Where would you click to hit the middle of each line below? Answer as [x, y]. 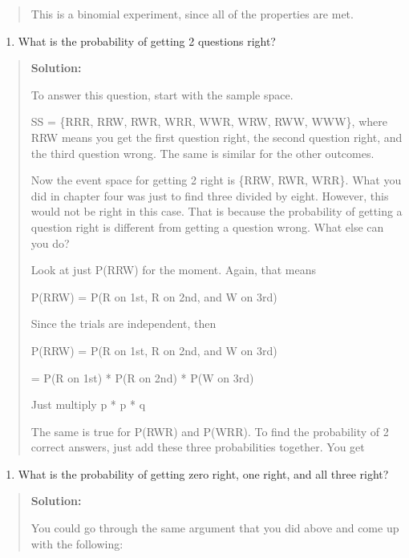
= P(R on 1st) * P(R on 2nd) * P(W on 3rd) [142, 377]
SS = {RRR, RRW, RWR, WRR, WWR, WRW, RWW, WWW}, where [209, 121]
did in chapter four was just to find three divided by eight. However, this [210, 195]
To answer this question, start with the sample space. [162, 94]
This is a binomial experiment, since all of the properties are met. [192, 14]
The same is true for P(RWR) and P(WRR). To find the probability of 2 [210, 431]
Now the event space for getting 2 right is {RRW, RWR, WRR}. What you [216, 180]
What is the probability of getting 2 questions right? [147, 40]
